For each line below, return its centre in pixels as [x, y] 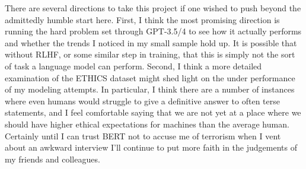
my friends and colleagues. [52, 159]
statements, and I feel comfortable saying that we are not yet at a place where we [153, 112]
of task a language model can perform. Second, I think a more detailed [133, 66]
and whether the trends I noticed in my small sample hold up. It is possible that [151, 42]
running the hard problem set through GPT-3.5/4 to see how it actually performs [153, 31]
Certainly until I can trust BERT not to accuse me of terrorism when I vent [143, 135]
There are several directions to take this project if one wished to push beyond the [153, 8]
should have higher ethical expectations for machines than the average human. [147, 124]
